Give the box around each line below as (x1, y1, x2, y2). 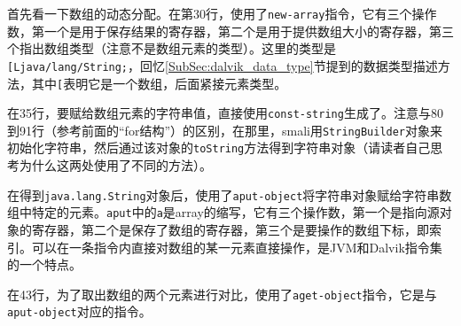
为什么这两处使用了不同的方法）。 (19, 156, 212, 175)
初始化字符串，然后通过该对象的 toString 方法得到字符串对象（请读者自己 (7, 138, 431, 157)
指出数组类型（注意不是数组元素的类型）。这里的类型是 (19, 39, 336, 58)
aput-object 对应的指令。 (7, 302, 152, 321)
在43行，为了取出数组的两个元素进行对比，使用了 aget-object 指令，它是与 (7, 284, 437, 303)
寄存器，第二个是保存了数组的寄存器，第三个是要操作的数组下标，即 (31, 221, 429, 239)
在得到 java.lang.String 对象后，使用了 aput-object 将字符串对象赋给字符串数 (7, 185, 452, 204)
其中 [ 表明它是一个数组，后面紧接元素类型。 (31, 74, 287, 92)
